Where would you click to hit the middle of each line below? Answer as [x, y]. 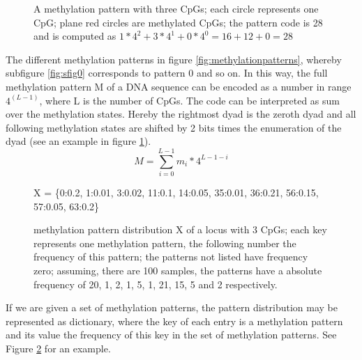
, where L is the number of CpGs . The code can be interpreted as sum [189, 100]
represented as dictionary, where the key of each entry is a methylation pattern [174, 321]
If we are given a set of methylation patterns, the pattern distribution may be [172, 307]
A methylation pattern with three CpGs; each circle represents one [176, 8]
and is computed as [75, 36]
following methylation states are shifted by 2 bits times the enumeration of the [174, 127]
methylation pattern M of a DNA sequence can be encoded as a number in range [179, 86]
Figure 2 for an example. [58, 348]
